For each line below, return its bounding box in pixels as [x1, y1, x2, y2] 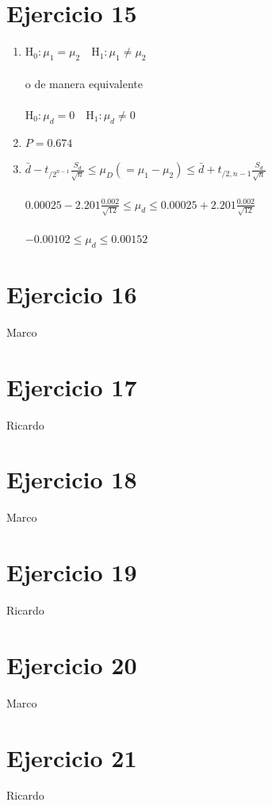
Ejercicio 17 [6, 370, 137, 403]
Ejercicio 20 [6, 648, 137, 681]
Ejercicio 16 [6, 277, 137, 310]
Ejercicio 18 [6, 463, 137, 496]
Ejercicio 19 [6, 556, 137, 588]
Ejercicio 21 [6, 741, 137, 773]
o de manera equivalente [25, 75, 143, 91]
